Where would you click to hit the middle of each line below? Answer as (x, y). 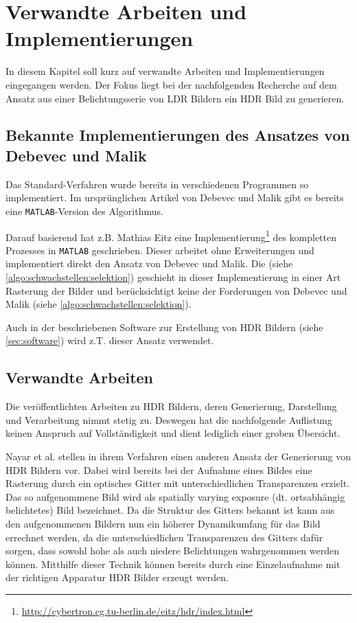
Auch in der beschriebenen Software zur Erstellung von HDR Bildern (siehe (164, 327)
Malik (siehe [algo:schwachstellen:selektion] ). (99, 304)
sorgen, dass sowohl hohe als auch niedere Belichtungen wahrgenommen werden (173, 551)
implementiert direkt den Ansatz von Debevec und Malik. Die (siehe (149, 263)
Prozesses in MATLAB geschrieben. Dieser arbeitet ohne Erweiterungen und (160, 250)
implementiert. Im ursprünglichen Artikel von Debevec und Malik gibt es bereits (175, 197)
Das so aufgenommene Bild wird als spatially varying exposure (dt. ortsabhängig (175, 496)
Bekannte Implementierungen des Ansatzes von (178, 135)
